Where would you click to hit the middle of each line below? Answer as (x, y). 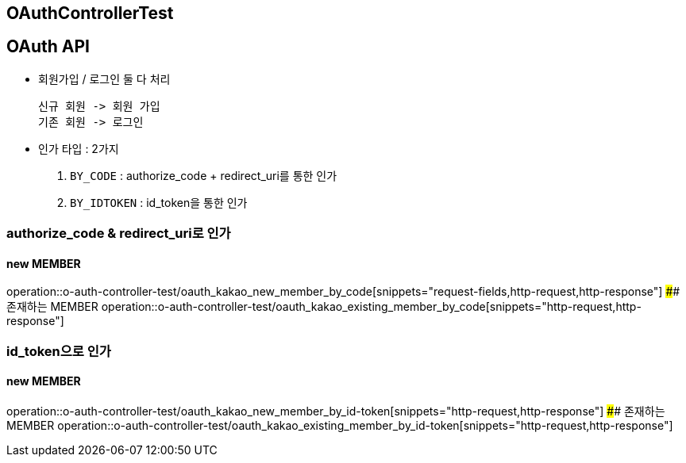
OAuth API (48, 47)
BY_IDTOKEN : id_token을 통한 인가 (159, 202)
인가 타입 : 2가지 (79, 148)
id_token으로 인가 (59, 351)
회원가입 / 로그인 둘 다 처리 (104, 78)
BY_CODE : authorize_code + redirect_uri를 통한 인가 (204, 175)
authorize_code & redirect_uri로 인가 (119, 233)
